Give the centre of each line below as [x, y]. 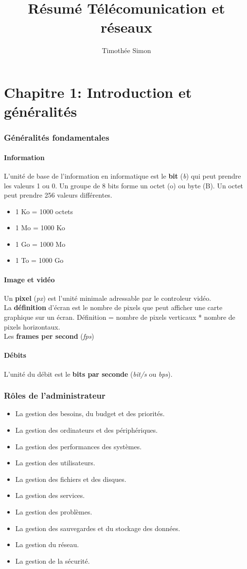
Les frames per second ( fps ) [49, 336]
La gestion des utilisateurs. [55, 463]
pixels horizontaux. [32, 326]
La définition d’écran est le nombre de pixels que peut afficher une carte [113, 307]
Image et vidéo [29, 279]
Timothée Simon [126, 50]
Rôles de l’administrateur [55, 395]
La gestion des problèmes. [54, 512]
